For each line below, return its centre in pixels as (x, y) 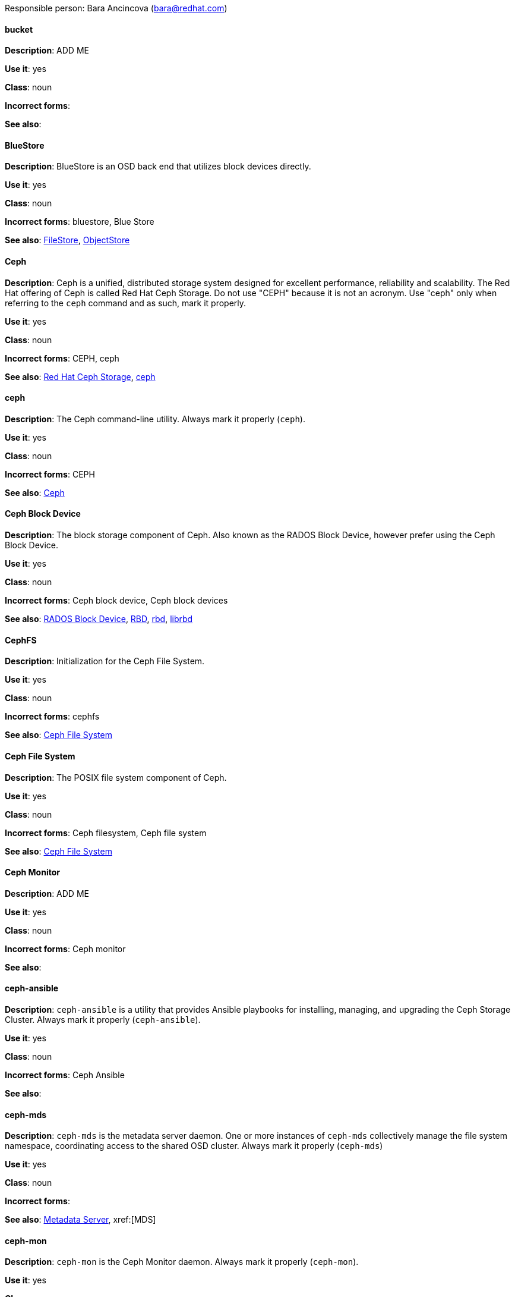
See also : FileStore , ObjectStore (67, 240)
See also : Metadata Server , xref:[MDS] (80, 1220)
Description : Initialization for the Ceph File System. (105, 661)
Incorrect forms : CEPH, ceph (62, 358)
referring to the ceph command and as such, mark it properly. (126, 303)
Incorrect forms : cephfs (52, 717)
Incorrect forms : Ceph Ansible (65, 1075)
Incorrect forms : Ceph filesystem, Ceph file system (106, 833)
